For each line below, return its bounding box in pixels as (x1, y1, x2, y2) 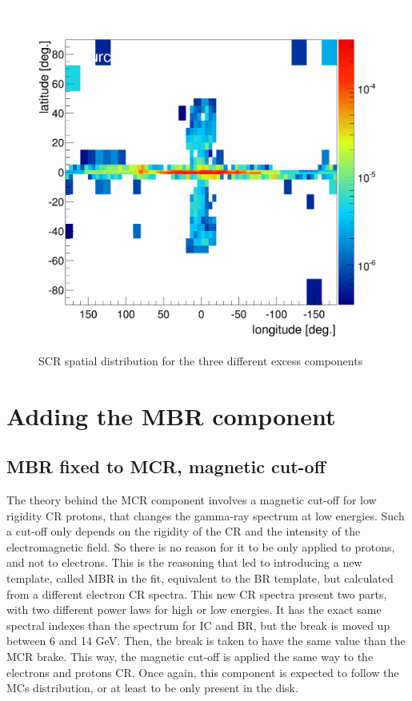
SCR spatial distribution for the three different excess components (38, 352, 363, 368)
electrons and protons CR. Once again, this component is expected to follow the (6, 663, 399, 680)
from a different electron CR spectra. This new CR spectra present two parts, (6, 585, 387, 602)
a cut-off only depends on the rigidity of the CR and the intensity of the (6, 523, 361, 540)
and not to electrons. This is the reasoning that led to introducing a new (6, 554, 362, 571)
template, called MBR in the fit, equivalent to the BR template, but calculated (6, 570, 394, 587)
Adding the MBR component (6, 399, 336, 432)
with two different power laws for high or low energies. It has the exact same (6, 601, 382, 618)
